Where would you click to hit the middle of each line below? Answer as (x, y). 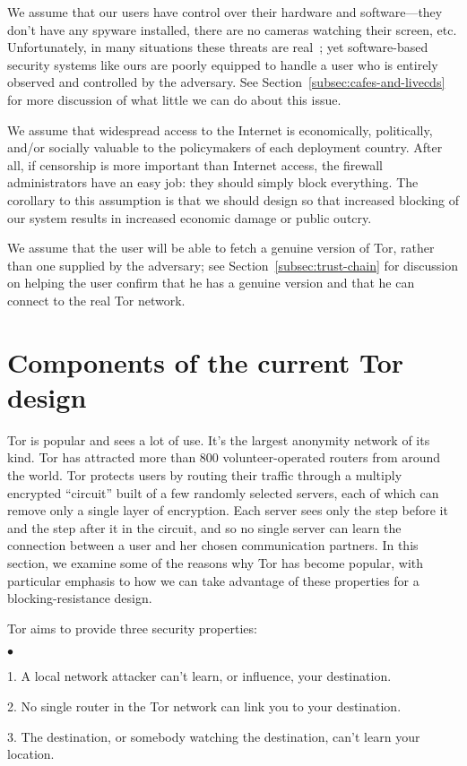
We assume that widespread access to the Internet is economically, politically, (220, 129)
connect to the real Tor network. (96, 300)
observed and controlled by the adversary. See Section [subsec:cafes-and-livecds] (226, 82)
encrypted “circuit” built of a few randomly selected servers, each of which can (223, 492)
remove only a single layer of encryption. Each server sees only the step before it (228, 510)
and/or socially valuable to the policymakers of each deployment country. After (225, 147)
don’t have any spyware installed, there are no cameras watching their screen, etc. (232, 29)
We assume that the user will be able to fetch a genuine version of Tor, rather (221, 248)
